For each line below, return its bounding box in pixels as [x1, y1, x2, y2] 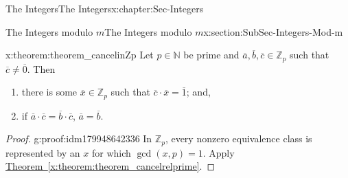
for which [92, 145, 131, 159]
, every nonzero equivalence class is [165, 131, 312, 146]
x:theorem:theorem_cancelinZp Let [5, 47, 154, 62]
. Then [27, 61, 56, 76]
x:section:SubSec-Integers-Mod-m [203, 24, 343, 38]
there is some [21, 85, 78, 99]
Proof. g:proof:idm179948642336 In [5, 131, 152, 146]
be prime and [183, 47, 240, 62]
